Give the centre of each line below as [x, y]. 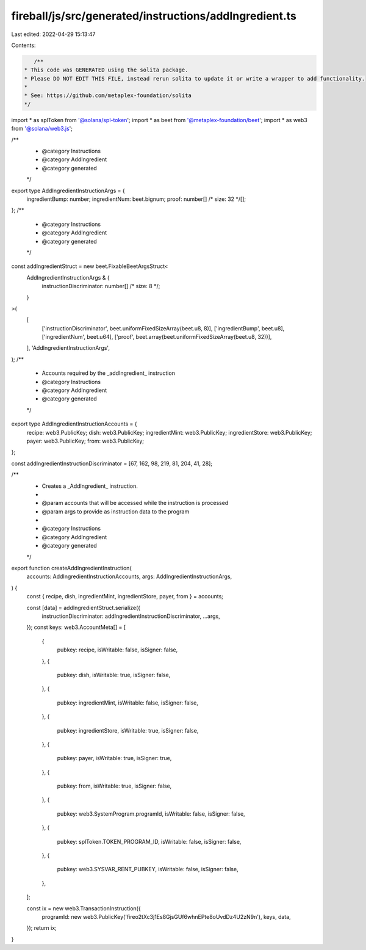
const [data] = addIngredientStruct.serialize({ [83, 607]
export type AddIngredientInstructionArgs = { [68, 190]
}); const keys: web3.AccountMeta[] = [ [76, 627]
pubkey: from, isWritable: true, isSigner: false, [114, 786]
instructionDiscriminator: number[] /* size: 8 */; [101, 286]
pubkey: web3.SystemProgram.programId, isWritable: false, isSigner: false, [151, 814]
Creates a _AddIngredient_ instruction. [90, 486]
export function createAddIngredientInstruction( [71, 568]
